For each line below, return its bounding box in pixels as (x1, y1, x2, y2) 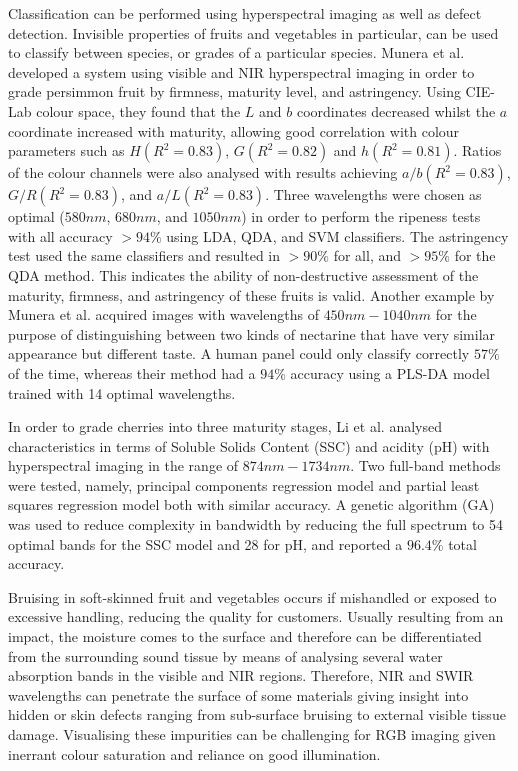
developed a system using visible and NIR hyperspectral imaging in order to (8, 61, 475, 82)
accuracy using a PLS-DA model (290, 362, 490, 383)
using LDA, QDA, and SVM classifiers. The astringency (166, 225, 509, 246)
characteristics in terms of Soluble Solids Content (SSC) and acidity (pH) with (8, 435, 490, 456)
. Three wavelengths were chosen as (265, 184, 482, 205)
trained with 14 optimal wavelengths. (8, 382, 236, 403)
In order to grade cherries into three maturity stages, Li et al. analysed (8, 416, 442, 437)
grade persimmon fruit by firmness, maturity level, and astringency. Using (8, 81, 461, 102)
